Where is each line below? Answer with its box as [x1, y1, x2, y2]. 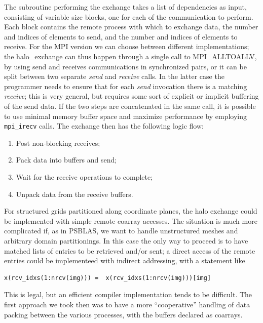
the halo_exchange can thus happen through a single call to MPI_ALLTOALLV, [4, 51, 257, 61]
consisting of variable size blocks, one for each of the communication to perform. [4, 11, 253, 22]
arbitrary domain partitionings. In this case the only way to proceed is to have [4, 235, 248, 246]
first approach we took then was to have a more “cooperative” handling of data [4, 299, 250, 309]
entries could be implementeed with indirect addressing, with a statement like [4, 255, 245, 266]
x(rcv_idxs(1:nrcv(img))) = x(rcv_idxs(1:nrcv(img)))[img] [4, 274, 211, 281]
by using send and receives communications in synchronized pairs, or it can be [4, 61, 247, 71]
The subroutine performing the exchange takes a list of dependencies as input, [4, 2, 247, 12]
